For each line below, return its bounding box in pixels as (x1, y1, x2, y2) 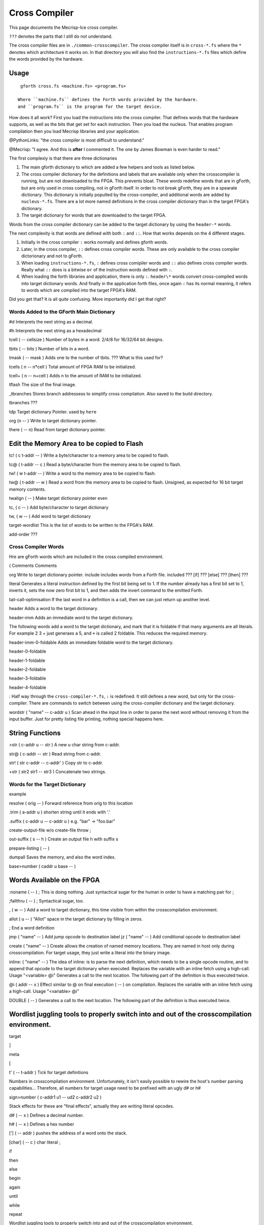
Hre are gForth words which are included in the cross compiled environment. (9, 554, 164, 560)
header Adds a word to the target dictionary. (9, 606, 99, 612)
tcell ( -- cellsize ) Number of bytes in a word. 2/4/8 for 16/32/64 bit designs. (9, 337, 164, 343)
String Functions (9, 729, 61, 737)
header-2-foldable (9, 666, 46, 672)
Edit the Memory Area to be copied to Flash (9, 440, 144, 448)
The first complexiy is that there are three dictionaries (9, 155, 117, 161)
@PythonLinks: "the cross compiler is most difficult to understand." (9, 137, 145, 143)
